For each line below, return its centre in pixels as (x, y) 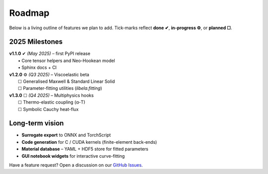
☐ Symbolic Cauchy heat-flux (48, 109)
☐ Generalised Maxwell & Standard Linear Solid (67, 81)
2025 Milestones (36, 42)
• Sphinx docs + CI (37, 67)
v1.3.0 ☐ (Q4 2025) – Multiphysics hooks (51, 95)
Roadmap (29, 13)
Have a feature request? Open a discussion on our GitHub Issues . (76, 165)
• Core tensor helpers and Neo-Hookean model (67, 60)
